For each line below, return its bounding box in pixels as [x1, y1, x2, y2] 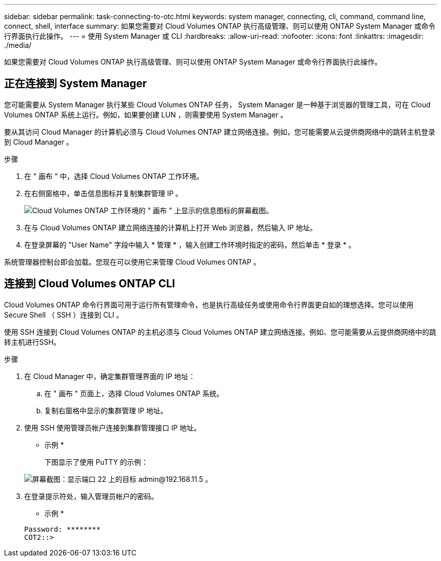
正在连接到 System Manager [4, 77, 147, 90]
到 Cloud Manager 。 [4, 137, 73, 146]
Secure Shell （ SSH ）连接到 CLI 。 [4, 310, 123, 319]
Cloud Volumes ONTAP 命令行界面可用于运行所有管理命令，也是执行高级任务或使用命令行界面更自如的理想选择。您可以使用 [4, 300, 414, 309]
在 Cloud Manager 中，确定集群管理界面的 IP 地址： [24, 371, 195, 381]
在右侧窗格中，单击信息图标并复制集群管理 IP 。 [24, 189, 183, 198]
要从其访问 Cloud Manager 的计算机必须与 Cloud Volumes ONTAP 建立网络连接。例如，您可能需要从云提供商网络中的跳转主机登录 [4, 127, 435, 136]
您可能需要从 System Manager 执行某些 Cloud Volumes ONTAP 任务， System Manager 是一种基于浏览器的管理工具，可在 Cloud [4, 100, 431, 109]
